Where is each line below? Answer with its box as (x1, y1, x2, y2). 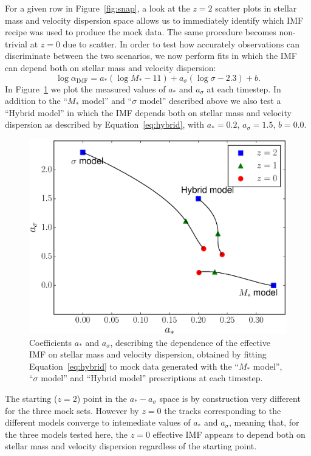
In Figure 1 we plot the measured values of (5, 82, 166, 95)
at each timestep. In (207, 82, 281, 95)
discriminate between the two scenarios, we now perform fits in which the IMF (5, 49, 297, 62)
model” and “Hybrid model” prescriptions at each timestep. (41, 371, 263, 384)
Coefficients (29, 336, 72, 348)
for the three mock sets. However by (5, 404, 139, 416)
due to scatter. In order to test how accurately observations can (63, 37, 299, 50)
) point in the (77, 392, 128, 404)
